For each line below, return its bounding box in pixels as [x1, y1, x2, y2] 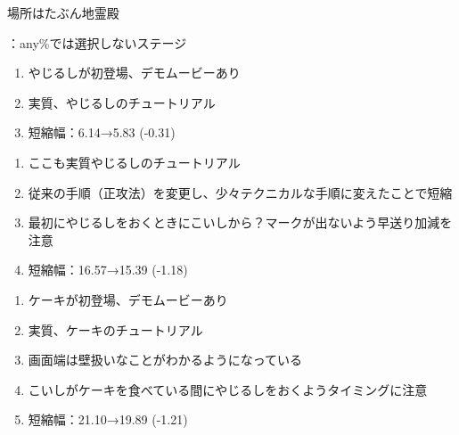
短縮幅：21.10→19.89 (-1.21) [28, 410, 188, 429]
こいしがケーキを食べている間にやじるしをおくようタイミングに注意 [28, 380, 428, 398]
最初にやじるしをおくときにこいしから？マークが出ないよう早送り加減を [28, 213, 453, 232]
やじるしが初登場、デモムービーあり [28, 63, 241, 82]
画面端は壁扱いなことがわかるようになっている [28, 350, 303, 369]
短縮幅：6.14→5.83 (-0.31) [28, 123, 176, 142]
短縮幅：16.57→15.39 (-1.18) [28, 260, 188, 279]
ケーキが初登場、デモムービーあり [28, 290, 228, 308]
